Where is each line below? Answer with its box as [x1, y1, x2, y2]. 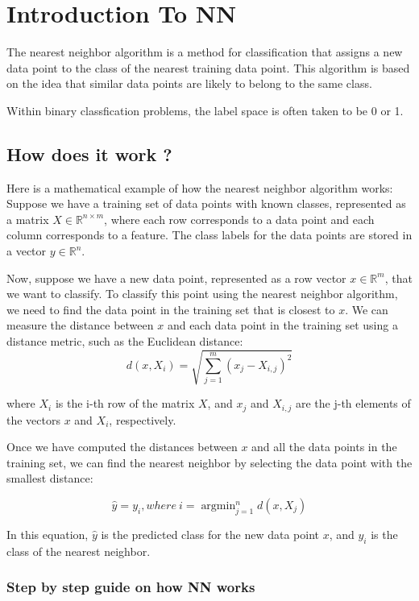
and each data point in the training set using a [167, 317, 398, 334]
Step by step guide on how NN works [6, 577, 255, 597]
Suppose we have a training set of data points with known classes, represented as [6, 195, 406, 212]
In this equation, [6, 525, 89, 542]
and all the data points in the [251, 438, 397, 455]
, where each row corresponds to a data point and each [104, 210, 375, 227]
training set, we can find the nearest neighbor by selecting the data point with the [6, 454, 413, 470]
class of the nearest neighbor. [6, 542, 151, 559]
